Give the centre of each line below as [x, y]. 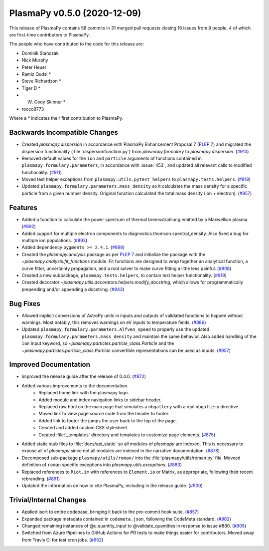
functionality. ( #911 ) [42, 172]
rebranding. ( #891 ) [41, 479]
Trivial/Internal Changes [48, 500]
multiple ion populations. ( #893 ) [55, 240]
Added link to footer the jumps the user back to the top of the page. [108, 420]
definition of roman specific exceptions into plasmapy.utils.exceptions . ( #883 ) [102, 465]
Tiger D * [31, 88]
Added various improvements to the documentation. [75, 386]
